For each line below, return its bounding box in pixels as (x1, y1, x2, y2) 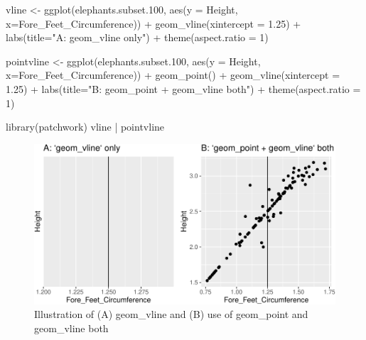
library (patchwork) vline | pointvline (6, 119, 165, 134)
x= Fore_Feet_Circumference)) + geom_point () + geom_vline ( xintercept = (6, 67, 340, 82)
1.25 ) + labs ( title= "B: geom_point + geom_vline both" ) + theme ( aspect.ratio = (6, 81, 361, 96)
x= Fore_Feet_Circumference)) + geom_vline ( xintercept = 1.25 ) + (6, 16, 301, 31)
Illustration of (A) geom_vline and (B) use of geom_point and (34, 307, 308, 322)
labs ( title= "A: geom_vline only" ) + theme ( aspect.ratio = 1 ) (6, 30, 269, 45)
